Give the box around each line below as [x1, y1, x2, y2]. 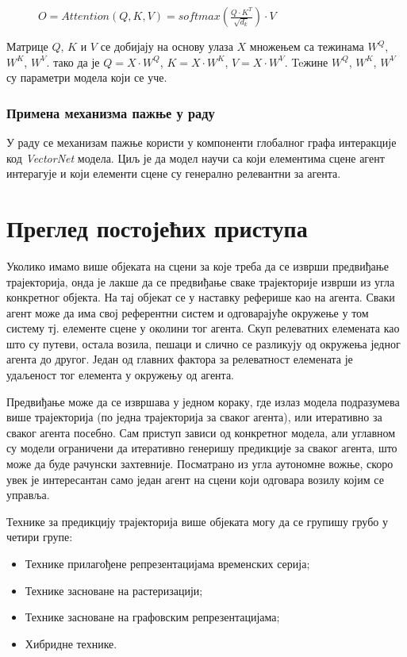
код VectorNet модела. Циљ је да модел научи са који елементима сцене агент [6, 149, 385, 166]
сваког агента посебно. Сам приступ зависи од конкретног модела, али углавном [6, 424, 396, 440]
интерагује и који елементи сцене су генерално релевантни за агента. [6, 165, 341, 182]
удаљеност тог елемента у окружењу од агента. [6, 367, 235, 383]
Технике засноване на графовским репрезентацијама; [25, 609, 280, 625]
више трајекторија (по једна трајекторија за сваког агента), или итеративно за [6, 409, 382, 425]
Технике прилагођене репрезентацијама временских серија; [25, 555, 310, 571]
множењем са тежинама [249, 38, 364, 54]
